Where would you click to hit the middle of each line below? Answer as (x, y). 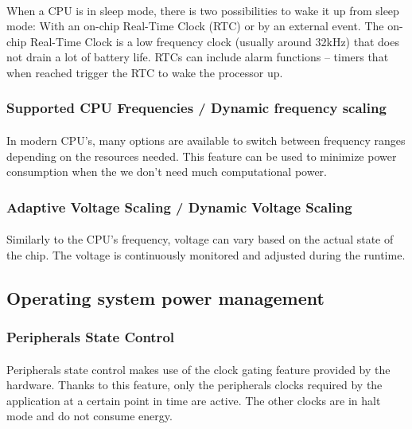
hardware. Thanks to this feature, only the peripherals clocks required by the (194, 385)
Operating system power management (165, 297)
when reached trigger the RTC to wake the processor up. (145, 72)
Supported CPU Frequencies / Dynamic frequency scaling (196, 108)
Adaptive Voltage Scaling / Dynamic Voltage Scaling (179, 207)
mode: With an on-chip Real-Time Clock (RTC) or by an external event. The (195, 26)
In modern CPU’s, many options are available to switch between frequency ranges (206, 140)
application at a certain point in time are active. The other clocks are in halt (194, 400)
